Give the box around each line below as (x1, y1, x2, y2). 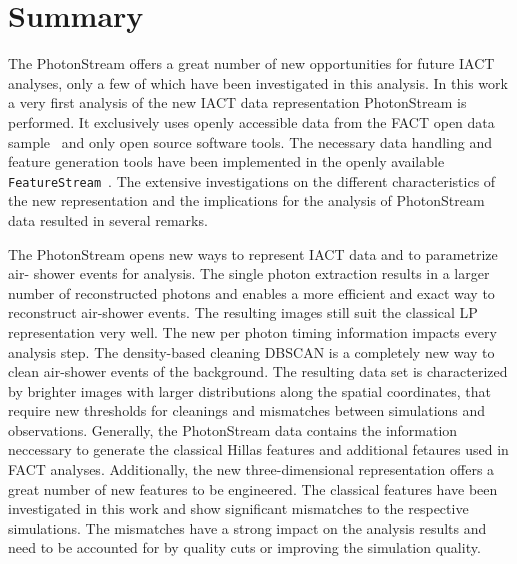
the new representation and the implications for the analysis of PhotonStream (8, 190, 485, 211)
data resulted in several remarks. (8, 209, 208, 230)
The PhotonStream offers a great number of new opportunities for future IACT (8, 53, 495, 74)
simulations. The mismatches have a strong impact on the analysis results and (8, 517, 487, 538)
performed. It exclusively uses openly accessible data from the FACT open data (8, 111, 495, 132)
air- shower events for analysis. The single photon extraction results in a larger (8, 263, 490, 284)
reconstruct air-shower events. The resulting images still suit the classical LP (8, 302, 478, 323)
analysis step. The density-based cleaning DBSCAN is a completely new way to (8, 341, 495, 362)
